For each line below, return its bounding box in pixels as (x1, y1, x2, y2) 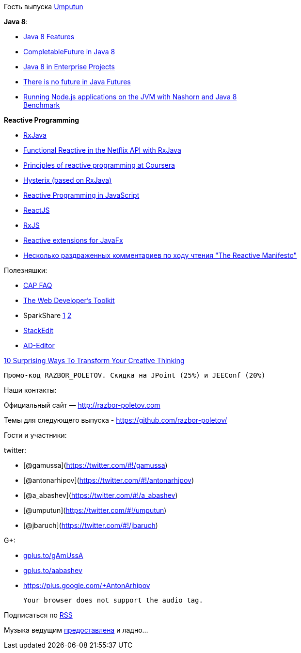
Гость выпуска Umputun (4, 2, 83, 11)
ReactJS (23, 206, 50, 214)
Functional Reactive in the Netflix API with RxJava (23, 146, 181, 154)
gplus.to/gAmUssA (23, 551, 83, 559)
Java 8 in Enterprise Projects (23, 63, 115, 71)
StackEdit (23, 326, 54, 334)
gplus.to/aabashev (23, 566, 82, 574)
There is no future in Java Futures (23, 78, 131, 86)
